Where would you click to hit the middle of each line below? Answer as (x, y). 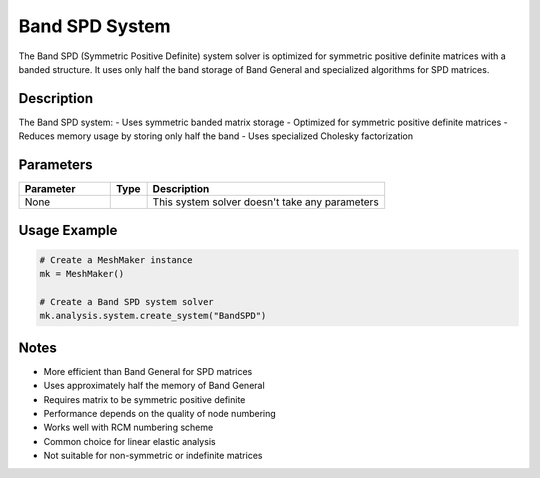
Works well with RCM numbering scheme (128, 427)
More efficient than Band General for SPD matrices (148, 371)
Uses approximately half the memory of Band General (154, 386)
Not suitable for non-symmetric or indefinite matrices (153, 456)
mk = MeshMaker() (82, 274)
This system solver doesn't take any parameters (265, 202)
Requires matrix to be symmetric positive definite (144, 399)
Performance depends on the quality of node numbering (160, 413)
